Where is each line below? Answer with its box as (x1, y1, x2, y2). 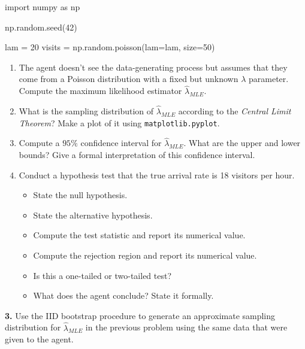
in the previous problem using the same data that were (85, 321, 288, 333)
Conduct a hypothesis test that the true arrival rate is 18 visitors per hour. (19, 168, 295, 181)
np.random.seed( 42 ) (5, 20, 77, 33)
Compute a (19, 136, 60, 149)
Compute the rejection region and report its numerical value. (33, 249, 257, 262)
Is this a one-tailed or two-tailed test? (33, 269, 172, 281)
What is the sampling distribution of (19, 105, 154, 117)
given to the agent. (5, 333, 74, 345)
